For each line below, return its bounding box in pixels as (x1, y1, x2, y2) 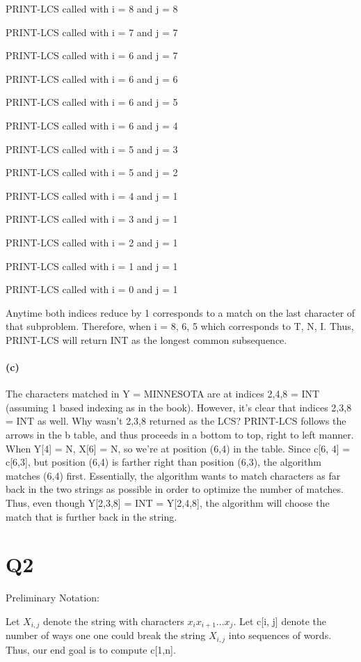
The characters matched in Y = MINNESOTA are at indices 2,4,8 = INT (6, 386, 320, 401)
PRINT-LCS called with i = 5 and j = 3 (6, 141, 178, 156)
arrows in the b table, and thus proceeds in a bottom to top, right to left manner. (6, 427, 354, 442)
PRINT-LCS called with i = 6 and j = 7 (6, 48, 178, 63)
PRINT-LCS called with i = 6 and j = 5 (6, 95, 178, 109)
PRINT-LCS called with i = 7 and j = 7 (6, 24, 178, 39)
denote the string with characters (42, 613, 184, 628)
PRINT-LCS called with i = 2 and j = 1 (6, 235, 178, 249)
